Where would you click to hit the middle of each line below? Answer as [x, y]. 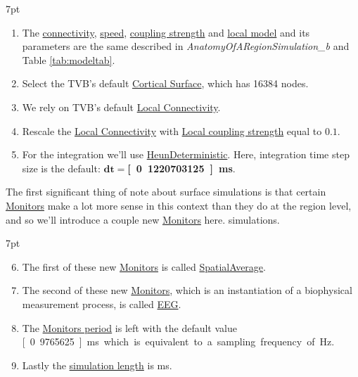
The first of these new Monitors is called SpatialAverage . [144, 266]
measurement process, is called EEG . [102, 303]
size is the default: [61, 168]
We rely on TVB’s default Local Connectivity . [121, 107]
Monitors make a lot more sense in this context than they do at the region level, [179, 205]
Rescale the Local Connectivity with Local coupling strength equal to [172, 130]
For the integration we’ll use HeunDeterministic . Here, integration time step [186, 154]
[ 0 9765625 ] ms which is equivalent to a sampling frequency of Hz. [178, 341]
